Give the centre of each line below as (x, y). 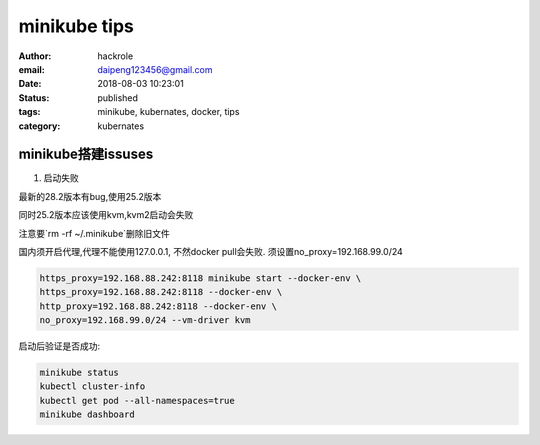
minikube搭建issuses (86, 154)
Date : (30, 84)
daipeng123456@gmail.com (155, 69)
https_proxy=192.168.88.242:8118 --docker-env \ (161, 292)
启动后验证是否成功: (59, 346)
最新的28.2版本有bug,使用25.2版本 (90, 196)
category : (39, 126)
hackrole (115, 56)
